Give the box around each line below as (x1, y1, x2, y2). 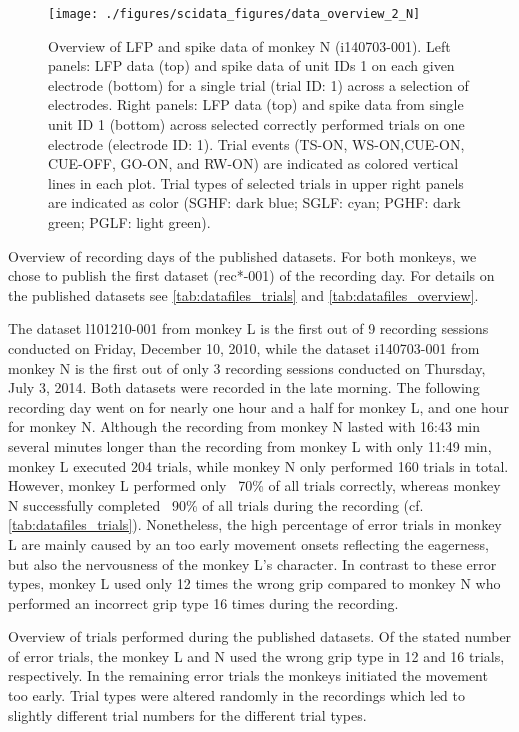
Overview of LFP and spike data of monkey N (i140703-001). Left (48, 35, 451, 56)
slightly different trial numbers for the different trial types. (8, 704, 367, 725)
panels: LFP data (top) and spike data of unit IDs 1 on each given (48, 55, 455, 76)
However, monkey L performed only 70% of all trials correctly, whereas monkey (8, 475, 501, 496)
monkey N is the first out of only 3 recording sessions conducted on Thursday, (8, 357, 486, 378)
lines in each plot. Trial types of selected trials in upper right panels (48, 172, 464, 193)
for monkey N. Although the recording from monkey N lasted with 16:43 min (8, 416, 480, 437)
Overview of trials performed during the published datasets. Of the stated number (8, 626, 512, 647)
